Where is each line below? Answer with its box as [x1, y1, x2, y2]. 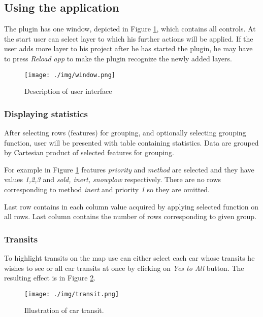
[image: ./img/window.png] [24, 71, 115, 79]
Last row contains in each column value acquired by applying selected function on [4, 201, 259, 212]
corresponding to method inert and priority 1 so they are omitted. [4, 184, 210, 195]
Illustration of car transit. [24, 305, 104, 315]
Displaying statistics [4, 107, 88, 120]
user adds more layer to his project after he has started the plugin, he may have [4, 43, 253, 54]
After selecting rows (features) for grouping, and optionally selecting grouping [4, 127, 246, 138]
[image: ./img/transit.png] [24, 290, 119, 298]
